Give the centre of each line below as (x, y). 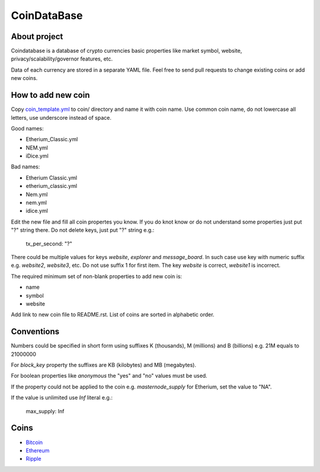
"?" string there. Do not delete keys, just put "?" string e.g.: (83, 230)
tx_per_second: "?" (49, 244)
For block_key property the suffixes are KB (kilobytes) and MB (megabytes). (104, 365)
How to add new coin (50, 95)
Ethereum (38, 450)
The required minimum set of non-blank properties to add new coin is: (97, 276)
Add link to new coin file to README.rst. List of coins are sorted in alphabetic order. (113, 315)
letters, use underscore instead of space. (61, 117)
